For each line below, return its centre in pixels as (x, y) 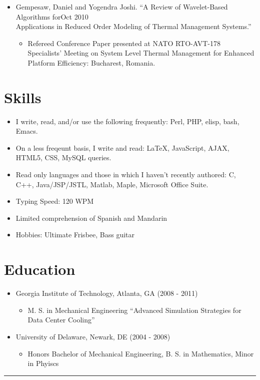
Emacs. (27, 131)
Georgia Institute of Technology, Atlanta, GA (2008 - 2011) (107, 293)
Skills (23, 97)
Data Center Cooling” (61, 320)
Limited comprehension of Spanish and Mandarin (91, 218)
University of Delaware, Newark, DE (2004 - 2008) (93, 336)
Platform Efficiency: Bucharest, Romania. (91, 62)
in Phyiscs (43, 363)
